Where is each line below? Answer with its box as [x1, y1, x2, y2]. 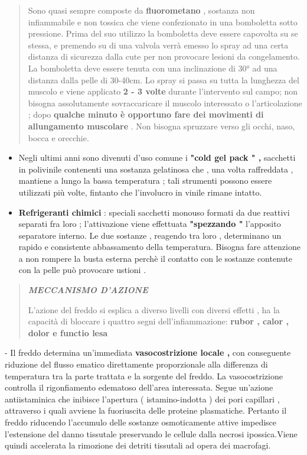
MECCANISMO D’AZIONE [28, 284, 148, 296]
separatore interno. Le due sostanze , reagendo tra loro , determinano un [18, 229, 282, 241]
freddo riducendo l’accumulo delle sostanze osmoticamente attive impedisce [5, 416, 277, 428]
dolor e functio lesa [28, 326, 108, 339]
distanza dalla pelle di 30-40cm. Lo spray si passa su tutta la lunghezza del [28, 73, 299, 86]
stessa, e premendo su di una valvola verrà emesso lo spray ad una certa [28, 38, 289, 51]
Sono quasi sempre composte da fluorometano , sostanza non [28, 4, 255, 16]
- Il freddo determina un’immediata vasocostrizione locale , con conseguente [5, 346, 291, 359]
